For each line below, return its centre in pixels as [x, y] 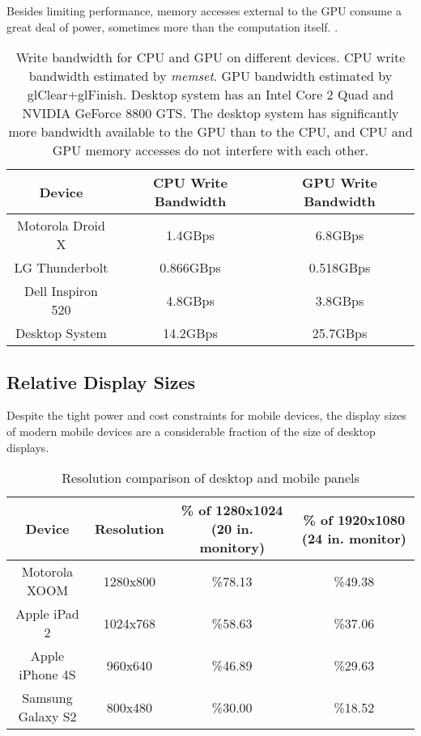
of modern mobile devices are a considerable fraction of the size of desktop [191, 431]
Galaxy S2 [47, 717]
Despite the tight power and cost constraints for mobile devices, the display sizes [206, 415]
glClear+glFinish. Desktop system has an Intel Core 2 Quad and [210, 95]
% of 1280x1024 [232, 510]
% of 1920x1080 [354, 519]
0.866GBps [190, 268]
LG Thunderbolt [61, 268]
